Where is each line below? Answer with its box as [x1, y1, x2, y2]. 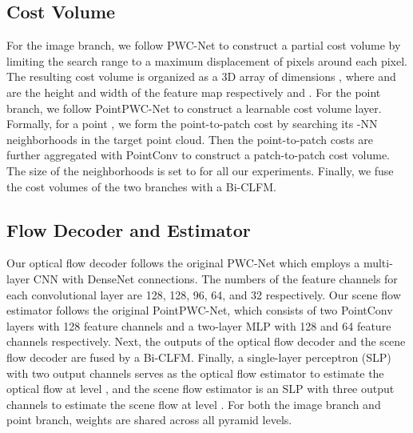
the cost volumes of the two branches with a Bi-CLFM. [6, 178, 276, 194]
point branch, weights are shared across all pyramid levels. [6, 411, 292, 428]
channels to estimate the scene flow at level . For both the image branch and [6, 395, 381, 412]
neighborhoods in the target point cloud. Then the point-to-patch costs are [6, 130, 373, 147]
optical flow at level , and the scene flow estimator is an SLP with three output [6, 380, 395, 397]
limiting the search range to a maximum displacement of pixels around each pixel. [6, 52, 407, 69]
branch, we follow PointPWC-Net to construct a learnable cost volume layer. [6, 99, 382, 116]
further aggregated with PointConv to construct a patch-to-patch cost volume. [6, 146, 391, 163]
